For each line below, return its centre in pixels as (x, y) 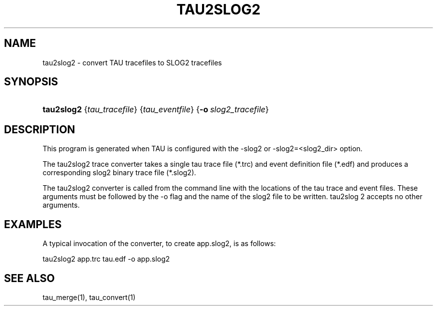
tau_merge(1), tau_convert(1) (89, 297)
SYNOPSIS (31, 82)
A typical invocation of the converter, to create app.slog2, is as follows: (159, 244)
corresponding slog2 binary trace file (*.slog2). (119, 173)
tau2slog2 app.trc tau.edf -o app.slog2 (106, 259)
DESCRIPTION (40, 129)
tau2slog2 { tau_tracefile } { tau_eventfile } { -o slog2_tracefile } (156, 110)
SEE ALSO (29, 278)
